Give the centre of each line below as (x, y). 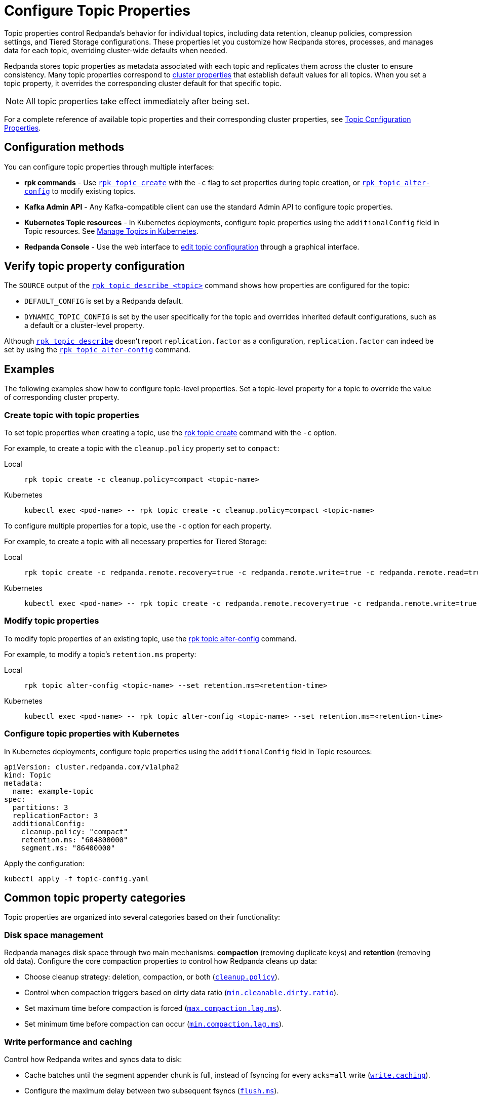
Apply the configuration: (44, 863)
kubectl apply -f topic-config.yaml (77, 879)
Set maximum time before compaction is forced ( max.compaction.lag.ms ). (153, 1008)
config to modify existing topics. (80, 191)
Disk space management (54, 935)
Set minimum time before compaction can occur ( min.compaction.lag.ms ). (154, 1024)
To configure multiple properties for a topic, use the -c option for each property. (138, 526)
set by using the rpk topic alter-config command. (97, 350)
